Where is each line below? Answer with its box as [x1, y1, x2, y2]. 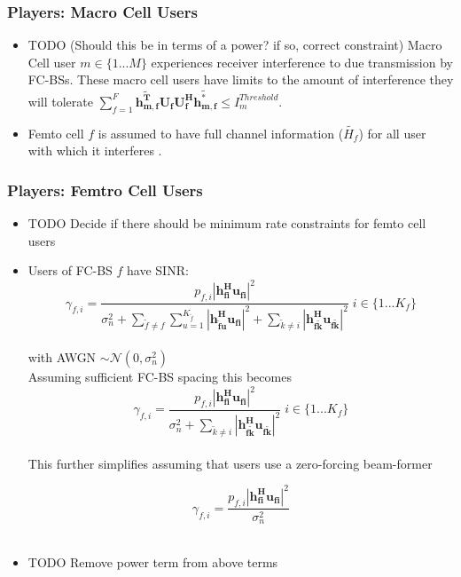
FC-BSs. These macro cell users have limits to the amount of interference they [27, 70, 454, 89]
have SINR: [127, 261, 189, 280]
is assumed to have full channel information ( [98, 123, 344, 142]
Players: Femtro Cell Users [7, 178, 203, 201]
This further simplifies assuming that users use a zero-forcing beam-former [27, 454, 433, 472]
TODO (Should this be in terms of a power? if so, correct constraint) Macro [27, 36, 442, 54]
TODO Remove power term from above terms [27, 552, 278, 571]
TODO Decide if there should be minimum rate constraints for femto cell [27, 214, 426, 233]
